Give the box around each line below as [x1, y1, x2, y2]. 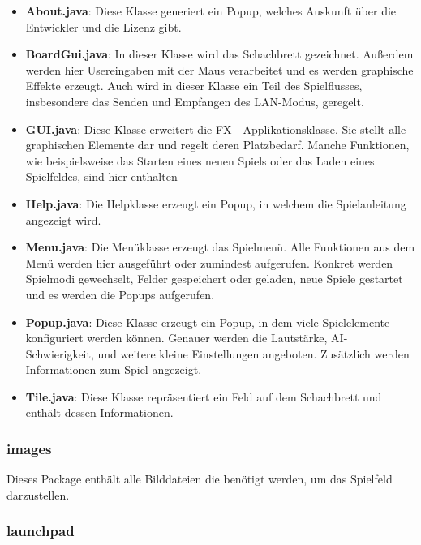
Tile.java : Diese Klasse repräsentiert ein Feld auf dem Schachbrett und [25, 388, 382, 405]
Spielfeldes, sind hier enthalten [25, 168, 178, 185]
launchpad [6, 521, 75, 541]
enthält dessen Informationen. [25, 404, 174, 421]
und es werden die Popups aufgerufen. [25, 285, 215, 303]
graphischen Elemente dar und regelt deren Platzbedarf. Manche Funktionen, [25, 136, 410, 153]
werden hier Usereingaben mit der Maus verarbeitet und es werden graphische [25, 61, 414, 78]
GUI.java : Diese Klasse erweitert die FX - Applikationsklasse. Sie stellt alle [25, 120, 406, 137]
